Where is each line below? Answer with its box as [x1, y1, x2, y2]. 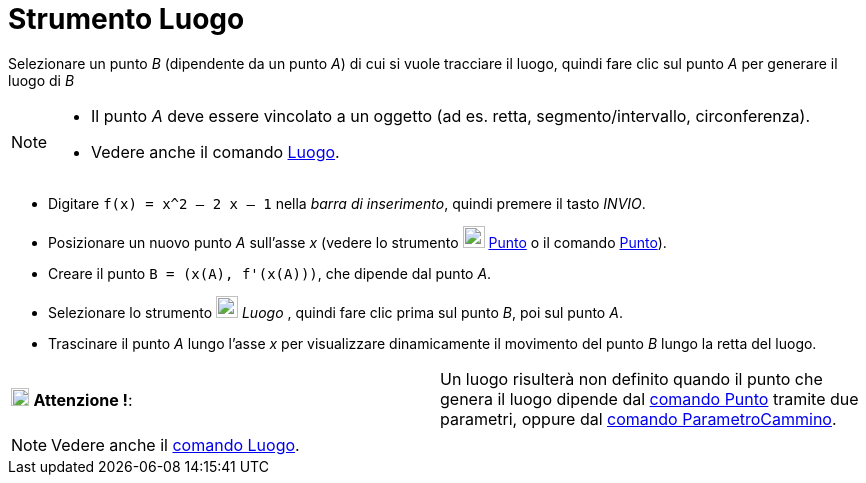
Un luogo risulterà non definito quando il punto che [440, 368, 823, 389]
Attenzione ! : [33, 389, 133, 410]
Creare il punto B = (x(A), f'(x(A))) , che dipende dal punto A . [48, 264, 492, 282]
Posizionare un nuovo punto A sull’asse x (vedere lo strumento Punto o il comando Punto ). [48, 233, 667, 251]
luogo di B [8, 71, 75, 89]
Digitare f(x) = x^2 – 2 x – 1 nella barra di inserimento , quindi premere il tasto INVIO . [48, 194, 646, 212]
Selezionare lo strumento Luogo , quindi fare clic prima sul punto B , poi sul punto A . [48, 303, 623, 321]
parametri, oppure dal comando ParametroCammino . [440, 408, 837, 429]
